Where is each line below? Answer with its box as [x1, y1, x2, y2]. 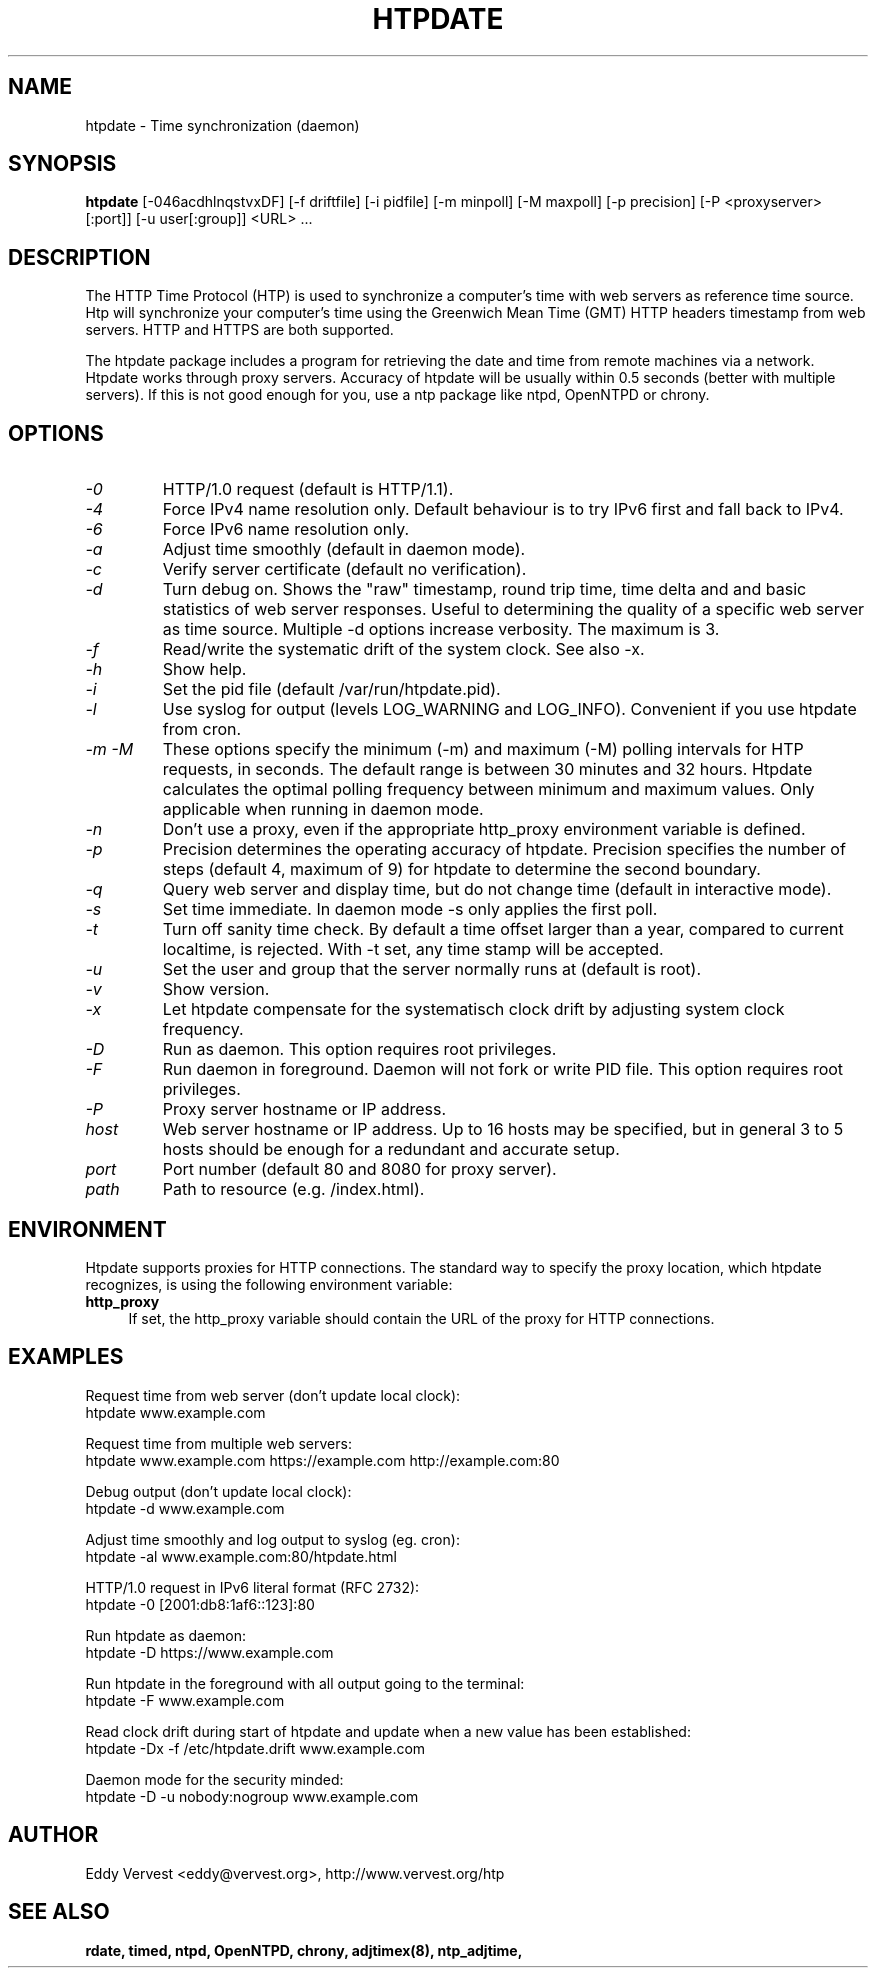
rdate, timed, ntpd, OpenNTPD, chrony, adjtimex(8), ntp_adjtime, [85, 1941, 523, 1959]
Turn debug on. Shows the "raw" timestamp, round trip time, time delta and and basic [162, 579, 807, 600]
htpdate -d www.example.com [85, 1499, 285, 1517]
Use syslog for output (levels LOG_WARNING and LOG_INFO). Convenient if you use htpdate [162, 699, 857, 720]
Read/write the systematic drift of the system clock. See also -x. [162, 639, 645, 660]
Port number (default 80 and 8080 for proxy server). [162, 1159, 557, 1180]
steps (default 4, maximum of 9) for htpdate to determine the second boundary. [162, 859, 761, 880]
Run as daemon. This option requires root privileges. [162, 1039, 557, 1060]
